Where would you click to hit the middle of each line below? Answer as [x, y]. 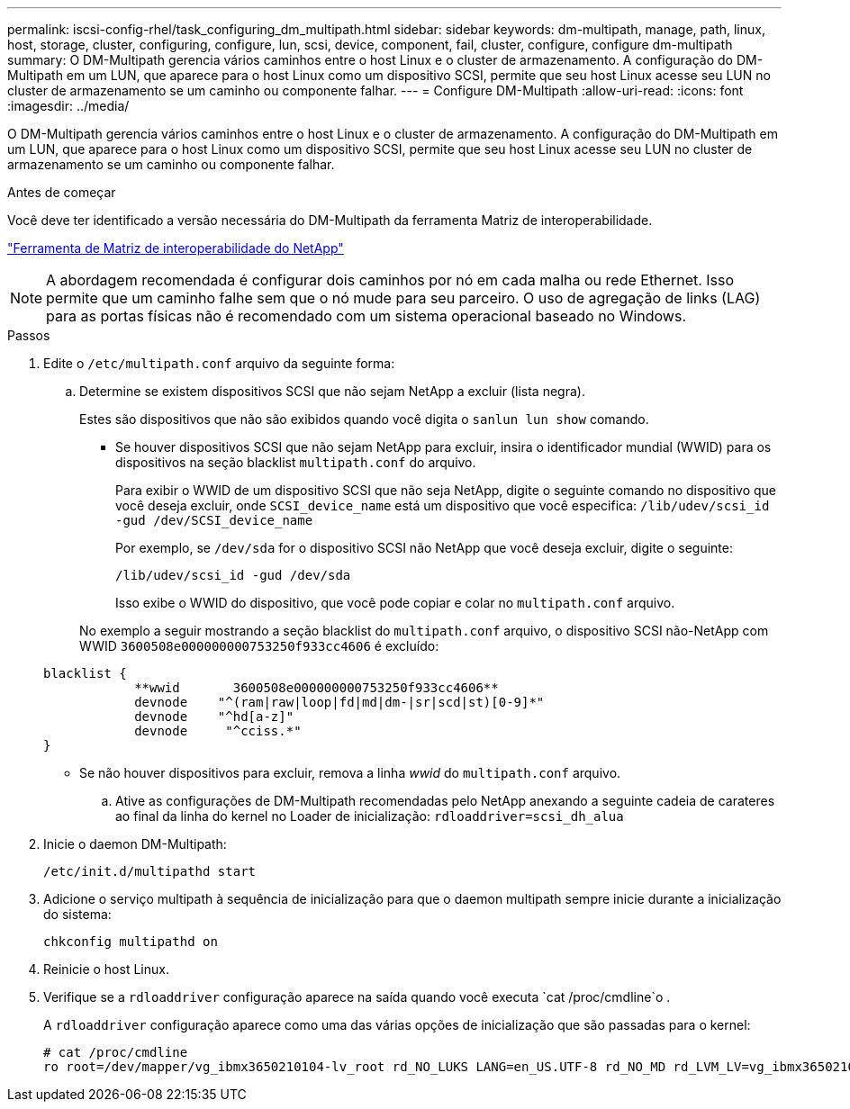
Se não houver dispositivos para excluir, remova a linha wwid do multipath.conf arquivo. [350, 773]
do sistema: [77, 914]
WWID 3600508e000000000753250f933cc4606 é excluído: [259, 646]
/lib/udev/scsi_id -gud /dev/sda [233, 575]
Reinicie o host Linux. [106, 969]
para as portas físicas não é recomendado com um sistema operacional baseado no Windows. [366, 316]
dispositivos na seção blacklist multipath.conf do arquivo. [296, 462]
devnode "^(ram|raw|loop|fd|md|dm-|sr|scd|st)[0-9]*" [339, 702]
